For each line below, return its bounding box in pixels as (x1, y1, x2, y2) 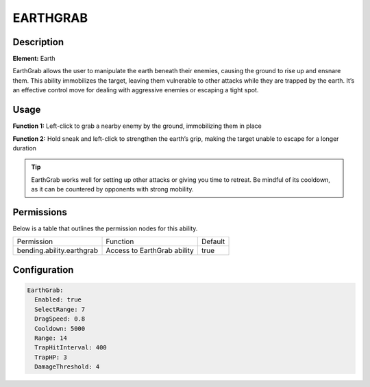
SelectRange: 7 (34, 305, 86, 313)
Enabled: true (34, 296, 82, 304)
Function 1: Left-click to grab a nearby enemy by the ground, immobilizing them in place (12, 122, 262, 130)
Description (12, 36, 64, 48)
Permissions (12, 206, 68, 218)
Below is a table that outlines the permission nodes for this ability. (12, 224, 198, 232)
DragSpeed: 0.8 (34, 315, 86, 323)
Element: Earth (12, 55, 56, 63)
